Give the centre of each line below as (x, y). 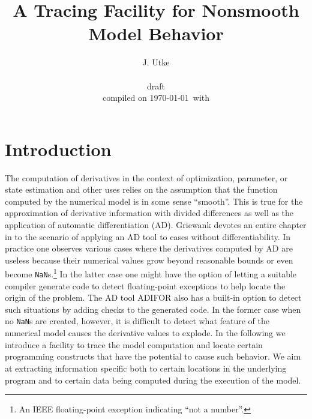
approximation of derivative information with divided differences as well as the (149, 213)
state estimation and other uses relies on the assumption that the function (141, 189)
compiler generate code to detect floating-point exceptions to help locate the (145, 285)
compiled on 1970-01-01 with (156, 98)
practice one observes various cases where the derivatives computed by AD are (149, 248)
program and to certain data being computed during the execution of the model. (153, 380)
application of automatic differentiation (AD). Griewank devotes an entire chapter (156, 225)
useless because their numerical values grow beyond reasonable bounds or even (149, 260)
